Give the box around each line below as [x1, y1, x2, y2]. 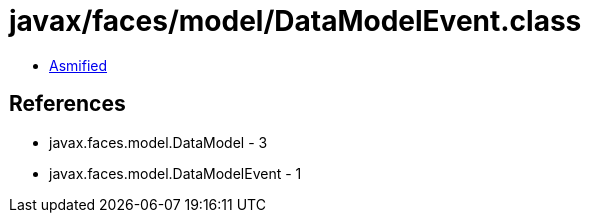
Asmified [49, 56, 108, 74]
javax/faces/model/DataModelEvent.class [9, 4, 582, 38]
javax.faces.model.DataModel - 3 [49, 133, 268, 151]
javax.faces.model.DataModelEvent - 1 [49, 164, 302, 182]
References [9, 91, 126, 117]
